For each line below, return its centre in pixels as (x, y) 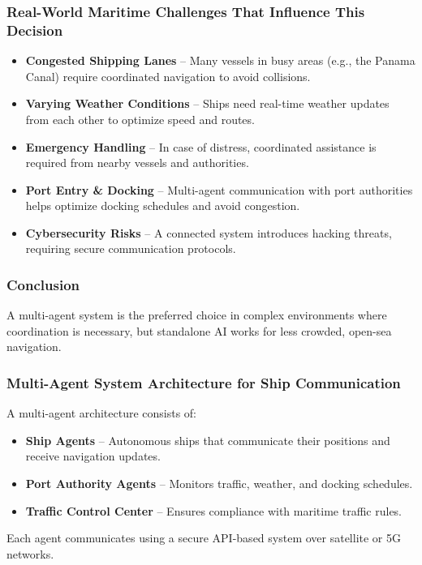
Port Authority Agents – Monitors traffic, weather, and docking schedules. (219, 484)
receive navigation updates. (93, 456)
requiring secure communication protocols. (131, 248)
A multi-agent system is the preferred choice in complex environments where (197, 315)
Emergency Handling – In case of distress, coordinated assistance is (201, 146)
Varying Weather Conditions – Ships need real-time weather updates (207, 103)
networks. (30, 553)
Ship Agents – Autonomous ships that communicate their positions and (208, 440)
